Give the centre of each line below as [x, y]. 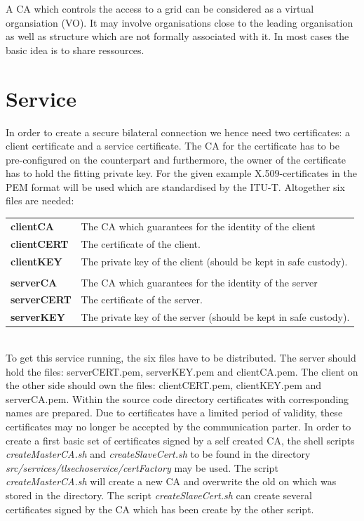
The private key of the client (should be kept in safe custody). [214, 261]
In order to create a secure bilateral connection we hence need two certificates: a [178, 132]
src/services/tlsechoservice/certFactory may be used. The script [142, 467]
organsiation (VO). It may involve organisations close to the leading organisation [180, 22]
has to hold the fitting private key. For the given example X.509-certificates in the [181, 173]
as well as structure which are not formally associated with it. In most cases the [177, 36]
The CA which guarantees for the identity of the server [199, 282]
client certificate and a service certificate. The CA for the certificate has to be [173, 146]
